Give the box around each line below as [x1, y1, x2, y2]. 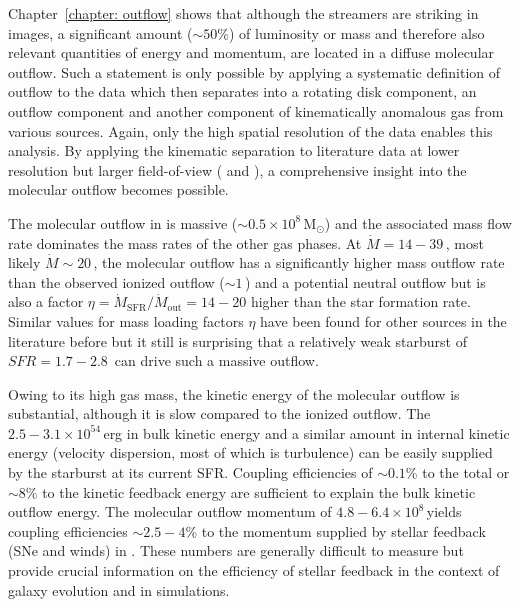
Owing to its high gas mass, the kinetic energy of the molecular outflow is [8, 383, 460, 404]
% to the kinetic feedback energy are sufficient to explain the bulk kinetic [25, 481, 476, 502]
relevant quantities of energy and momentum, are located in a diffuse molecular [8, 42, 495, 63]
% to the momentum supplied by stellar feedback [185, 520, 486, 541]
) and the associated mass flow [324, 212, 512, 233]
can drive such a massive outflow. [114, 350, 319, 371]
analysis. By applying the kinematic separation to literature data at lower [8, 140, 460, 161]
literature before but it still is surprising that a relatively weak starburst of [8, 330, 467, 351]
